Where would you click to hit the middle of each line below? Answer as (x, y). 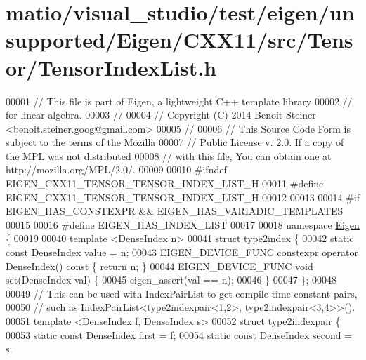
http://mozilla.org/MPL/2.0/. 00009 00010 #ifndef (116, 169)
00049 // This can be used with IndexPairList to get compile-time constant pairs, (182, 293)
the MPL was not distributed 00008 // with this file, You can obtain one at (169, 155)
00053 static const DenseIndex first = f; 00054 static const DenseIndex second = (179, 334)
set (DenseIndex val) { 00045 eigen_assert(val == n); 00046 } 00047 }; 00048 (171, 280)
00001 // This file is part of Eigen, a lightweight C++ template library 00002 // (179, 101)
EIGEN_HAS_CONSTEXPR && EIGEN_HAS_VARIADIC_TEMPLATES (175, 211)
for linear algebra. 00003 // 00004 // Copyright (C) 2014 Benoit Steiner (161, 115)
